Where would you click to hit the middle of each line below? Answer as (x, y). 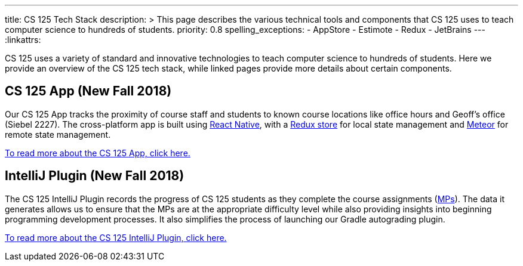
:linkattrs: (23, 40)
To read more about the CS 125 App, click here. (98, 153)
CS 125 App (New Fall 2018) (88, 91)
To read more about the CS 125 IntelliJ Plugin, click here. (116, 237)
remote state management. (58, 134)
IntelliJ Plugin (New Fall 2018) (95, 176)
